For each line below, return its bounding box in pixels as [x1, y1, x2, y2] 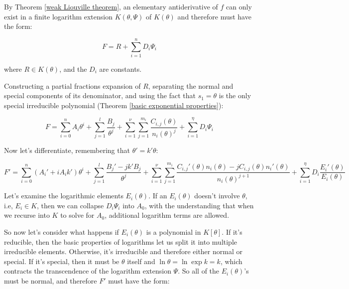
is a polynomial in [146, 226, 201, 237]
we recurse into [4, 210, 50, 220]
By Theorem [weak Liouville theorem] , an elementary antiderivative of [4, 1, 218, 11]
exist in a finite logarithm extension [4, 11, 113, 21]
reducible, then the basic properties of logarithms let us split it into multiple [4, 236, 237, 247]
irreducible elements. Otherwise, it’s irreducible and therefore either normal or [4, 246, 242, 257]
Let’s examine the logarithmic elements [4, 190, 123, 201]
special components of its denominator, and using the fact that [4, 90, 196, 101]
